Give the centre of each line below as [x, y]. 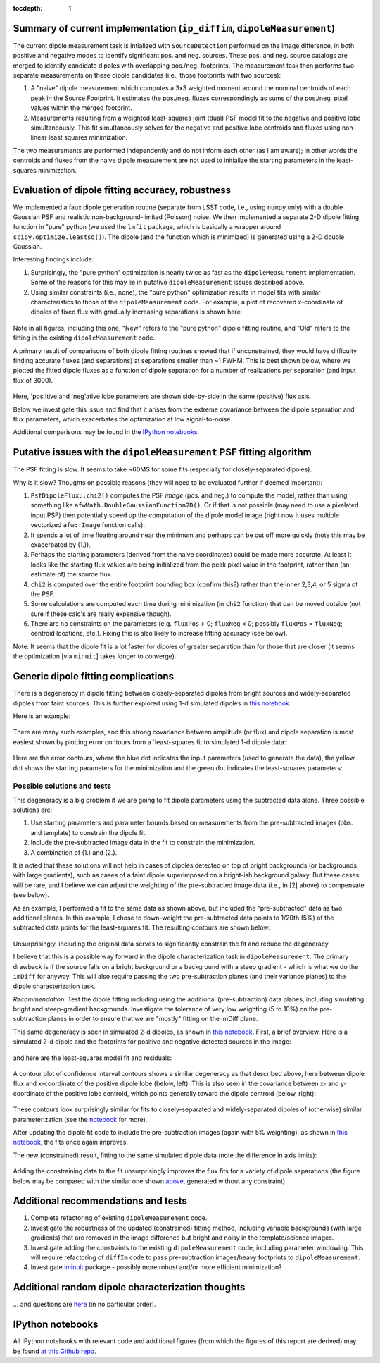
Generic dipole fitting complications [93, 677]
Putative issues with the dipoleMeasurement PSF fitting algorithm [163, 452]
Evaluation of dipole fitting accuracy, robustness [122, 190]
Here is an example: [42, 716]
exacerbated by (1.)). [61, 544]
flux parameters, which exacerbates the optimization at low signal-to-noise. [122, 419]
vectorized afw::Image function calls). [88, 525]
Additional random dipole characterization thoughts [129, 1287]
